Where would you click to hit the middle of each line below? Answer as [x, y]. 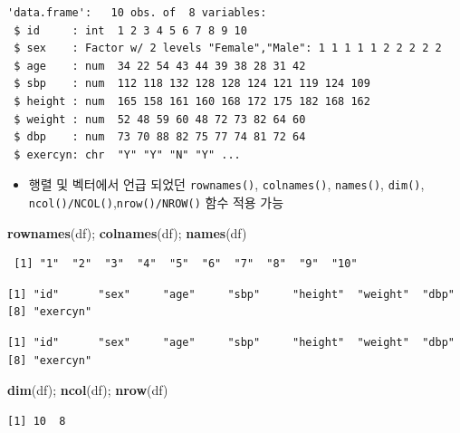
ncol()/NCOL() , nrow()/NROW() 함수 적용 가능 [156, 202]
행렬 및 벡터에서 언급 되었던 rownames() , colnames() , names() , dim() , [226, 184]
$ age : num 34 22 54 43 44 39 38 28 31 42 [160, 66]
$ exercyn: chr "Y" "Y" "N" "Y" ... [127, 154]
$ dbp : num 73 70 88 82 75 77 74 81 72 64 [160, 137]
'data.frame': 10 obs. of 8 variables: [137, 13]
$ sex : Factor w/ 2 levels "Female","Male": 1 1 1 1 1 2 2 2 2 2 [228, 48]
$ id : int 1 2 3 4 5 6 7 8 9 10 [130, 30]
